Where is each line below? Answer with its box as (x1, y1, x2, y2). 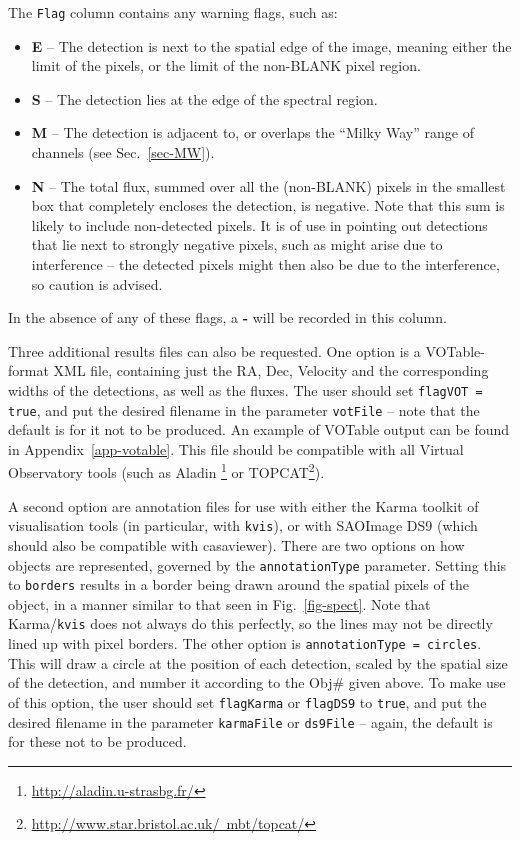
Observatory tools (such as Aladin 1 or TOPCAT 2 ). (8, 459, 325, 483)
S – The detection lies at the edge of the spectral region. (31, 88, 378, 109)
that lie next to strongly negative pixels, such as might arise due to (31, 234, 443, 255)
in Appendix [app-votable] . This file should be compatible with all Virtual (8, 438, 464, 459)
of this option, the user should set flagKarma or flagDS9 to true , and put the (8, 691, 487, 712)
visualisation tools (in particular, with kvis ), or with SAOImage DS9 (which (8, 515, 478, 536)
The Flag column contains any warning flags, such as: (8, 2, 338, 22)
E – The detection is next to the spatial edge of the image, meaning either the (31, 35, 512, 56)
